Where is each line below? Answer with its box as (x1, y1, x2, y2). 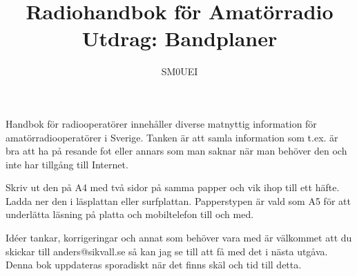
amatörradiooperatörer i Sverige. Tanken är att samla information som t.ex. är (6, 130, 338, 144)
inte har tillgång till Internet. (6, 157, 128, 171)
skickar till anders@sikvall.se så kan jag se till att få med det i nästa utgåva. (6, 244, 328, 258)
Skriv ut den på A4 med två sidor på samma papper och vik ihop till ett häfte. (6, 180, 340, 195)
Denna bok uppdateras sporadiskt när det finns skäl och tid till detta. (6, 257, 302, 272)
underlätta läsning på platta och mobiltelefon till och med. (6, 207, 254, 221)
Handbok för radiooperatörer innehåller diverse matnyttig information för (6, 116, 317, 130)
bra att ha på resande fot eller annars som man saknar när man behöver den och (6, 144, 347, 158)
